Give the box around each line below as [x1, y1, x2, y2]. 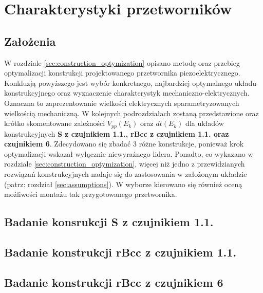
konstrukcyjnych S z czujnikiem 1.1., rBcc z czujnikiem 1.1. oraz [4, 128, 229, 139]
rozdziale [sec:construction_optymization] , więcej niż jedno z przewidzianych [4, 158, 245, 169]
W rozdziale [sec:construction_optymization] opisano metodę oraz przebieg [4, 57, 240, 68]
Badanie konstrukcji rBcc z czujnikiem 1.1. [4, 244, 237, 260]
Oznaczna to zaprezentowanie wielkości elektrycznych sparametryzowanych [4, 97, 239, 108]
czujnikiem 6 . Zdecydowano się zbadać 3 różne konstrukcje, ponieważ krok [4, 138, 244, 149]
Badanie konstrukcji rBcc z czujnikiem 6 [4, 274, 223, 290]
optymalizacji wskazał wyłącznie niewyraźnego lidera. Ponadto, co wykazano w [4, 148, 253, 159]
